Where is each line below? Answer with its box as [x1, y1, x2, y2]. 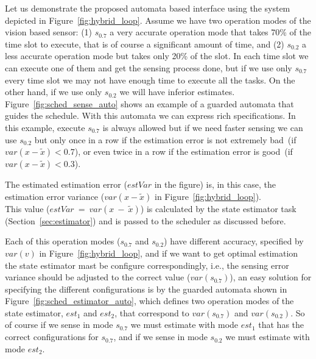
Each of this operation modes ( [5, 235, 121, 247]
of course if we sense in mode [5, 318, 113, 331]
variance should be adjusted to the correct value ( [5, 271, 191, 283]
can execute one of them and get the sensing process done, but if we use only [5, 61, 292, 74]
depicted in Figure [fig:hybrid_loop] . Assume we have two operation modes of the [5, 13, 311, 26]
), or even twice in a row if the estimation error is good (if [74, 145, 293, 158]
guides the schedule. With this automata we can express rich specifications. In [5, 109, 296, 122]
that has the [258, 318, 304, 331]
